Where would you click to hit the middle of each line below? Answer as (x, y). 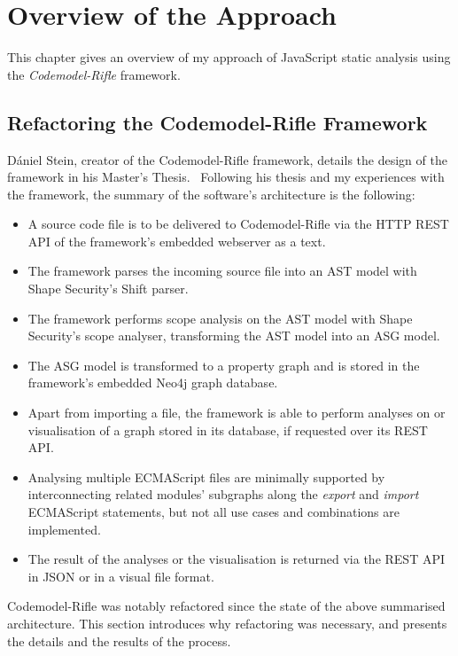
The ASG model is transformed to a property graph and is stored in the (224, 365)
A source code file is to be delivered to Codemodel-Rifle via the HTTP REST (238, 224)
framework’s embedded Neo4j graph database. (153, 383)
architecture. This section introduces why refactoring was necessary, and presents (227, 623)
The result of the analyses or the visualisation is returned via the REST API (236, 559)
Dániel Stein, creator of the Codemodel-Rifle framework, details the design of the (227, 159)
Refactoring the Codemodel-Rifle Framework (217, 122)
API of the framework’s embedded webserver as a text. (177, 241)
